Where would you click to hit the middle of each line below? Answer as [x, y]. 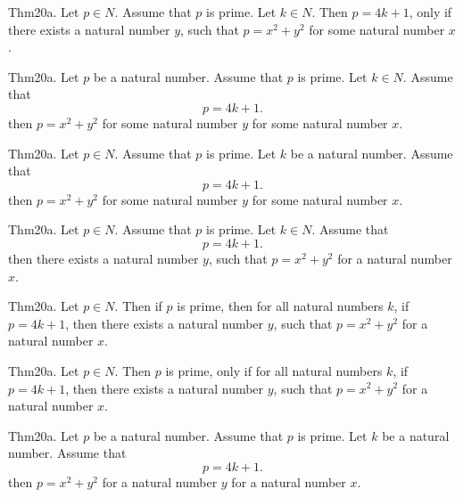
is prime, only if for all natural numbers [274, 370]
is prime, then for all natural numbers [280, 306]
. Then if [138, 306]
